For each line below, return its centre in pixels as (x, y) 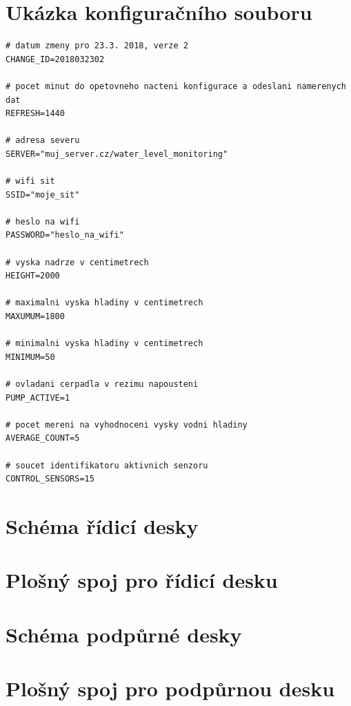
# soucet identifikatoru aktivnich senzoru (107, 465)
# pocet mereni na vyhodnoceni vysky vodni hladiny (127, 424)
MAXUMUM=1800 (35, 316)
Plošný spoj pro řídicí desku (142, 580)
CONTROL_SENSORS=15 (50, 479)
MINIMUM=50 (30, 357)
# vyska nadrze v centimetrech (77, 262)
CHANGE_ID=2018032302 (55, 59)
